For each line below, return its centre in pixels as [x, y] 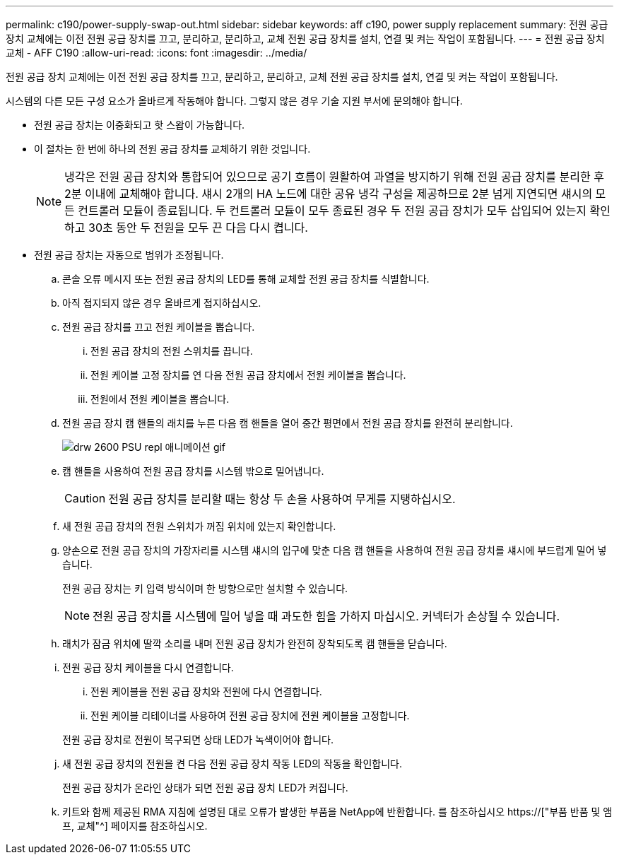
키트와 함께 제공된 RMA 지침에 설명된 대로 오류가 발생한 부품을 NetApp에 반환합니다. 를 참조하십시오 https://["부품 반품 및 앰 [337, 812]
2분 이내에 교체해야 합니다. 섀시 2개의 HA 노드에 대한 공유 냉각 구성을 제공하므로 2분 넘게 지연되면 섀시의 [329, 194]
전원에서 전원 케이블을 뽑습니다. [160, 399]
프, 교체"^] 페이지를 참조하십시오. [135, 826]
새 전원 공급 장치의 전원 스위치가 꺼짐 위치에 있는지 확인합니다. [199, 526]
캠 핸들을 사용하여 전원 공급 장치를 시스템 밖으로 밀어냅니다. [193, 471]
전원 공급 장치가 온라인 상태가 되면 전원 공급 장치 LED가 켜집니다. [205, 788]
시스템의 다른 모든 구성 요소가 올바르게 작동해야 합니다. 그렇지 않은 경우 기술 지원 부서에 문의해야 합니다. [234, 101]
